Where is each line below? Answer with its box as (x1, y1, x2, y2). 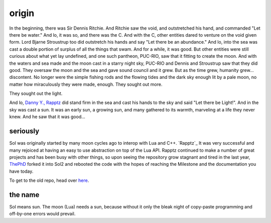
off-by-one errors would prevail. (9, 211, 76, 217)
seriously (9, 127, 40, 136)
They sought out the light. (9, 90, 63, 96)
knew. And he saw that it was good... (9, 114, 85, 120)
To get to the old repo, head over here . (9, 177, 89, 183)
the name (9, 190, 40, 199)
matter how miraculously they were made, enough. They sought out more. (9, 81, 163, 87)
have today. (9, 168, 34, 174)
